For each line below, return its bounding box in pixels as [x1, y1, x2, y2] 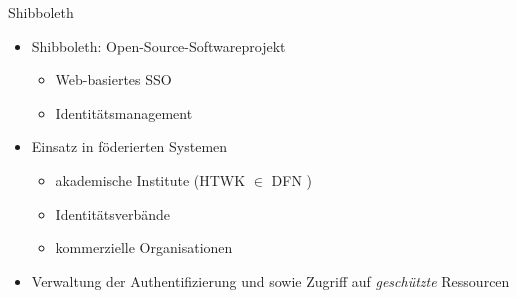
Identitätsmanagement [55, 102, 193, 123]
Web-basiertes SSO [55, 69, 172, 90]
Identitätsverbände [55, 203, 171, 224]
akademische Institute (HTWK [55, 169, 246, 190]
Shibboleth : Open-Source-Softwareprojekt [31, 35, 286, 56]
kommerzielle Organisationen [55, 237, 233, 258]
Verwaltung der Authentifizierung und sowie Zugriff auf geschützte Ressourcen [31, 270, 510, 291]
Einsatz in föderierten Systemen [31, 136, 228, 157]
